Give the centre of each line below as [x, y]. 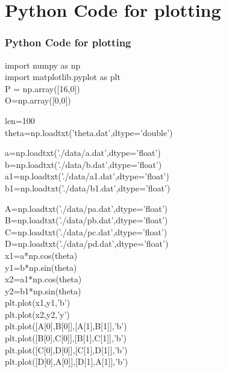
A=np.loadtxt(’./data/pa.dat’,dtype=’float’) [86, 208]
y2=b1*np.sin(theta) [43, 290]
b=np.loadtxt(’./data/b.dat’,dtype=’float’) [83, 164]
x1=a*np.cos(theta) [41, 255]
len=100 [20, 120]
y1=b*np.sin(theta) [41, 267]
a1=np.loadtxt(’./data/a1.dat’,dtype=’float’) [87, 176]
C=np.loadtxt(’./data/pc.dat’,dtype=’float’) [86, 231]
